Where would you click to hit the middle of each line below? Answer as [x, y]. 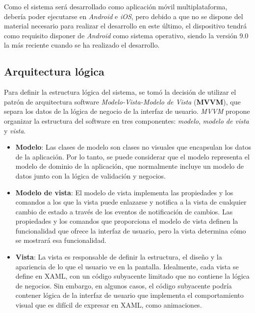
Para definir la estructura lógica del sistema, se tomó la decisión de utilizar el [120, 92]
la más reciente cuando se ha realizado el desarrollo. [82, 45]
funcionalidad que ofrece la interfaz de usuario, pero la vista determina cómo [131, 230]
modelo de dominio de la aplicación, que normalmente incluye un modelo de [129, 166]
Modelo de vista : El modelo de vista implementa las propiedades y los [124, 192]
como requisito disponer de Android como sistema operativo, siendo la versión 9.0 [126, 35]
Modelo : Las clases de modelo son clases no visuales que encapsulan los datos [133, 147]
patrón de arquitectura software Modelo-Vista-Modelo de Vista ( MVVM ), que [122, 101]
